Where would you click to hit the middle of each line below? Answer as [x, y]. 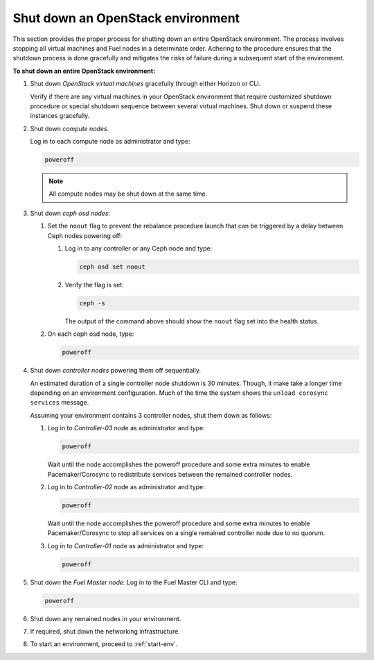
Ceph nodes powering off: [85, 235]
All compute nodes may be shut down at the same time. [128, 194]
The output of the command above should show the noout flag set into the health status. [192, 321]
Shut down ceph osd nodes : [70, 213]
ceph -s [92, 303]
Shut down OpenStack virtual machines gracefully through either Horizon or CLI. [145, 84]
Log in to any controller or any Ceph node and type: [139, 248]
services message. [60, 403]
